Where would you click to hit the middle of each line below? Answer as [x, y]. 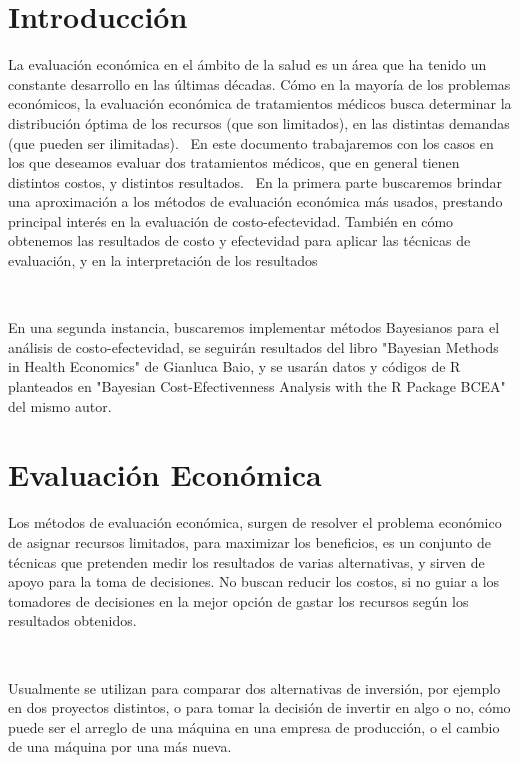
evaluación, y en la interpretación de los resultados [163, 260]
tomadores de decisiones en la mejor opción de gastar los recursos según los [238, 600]
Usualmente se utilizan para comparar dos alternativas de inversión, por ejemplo [254, 687]
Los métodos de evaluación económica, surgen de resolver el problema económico [255, 522]
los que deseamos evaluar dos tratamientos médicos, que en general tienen [234, 162]
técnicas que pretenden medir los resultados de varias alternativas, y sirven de [246, 561]
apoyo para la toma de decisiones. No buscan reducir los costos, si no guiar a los [254, 581]
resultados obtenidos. [72, 620]
